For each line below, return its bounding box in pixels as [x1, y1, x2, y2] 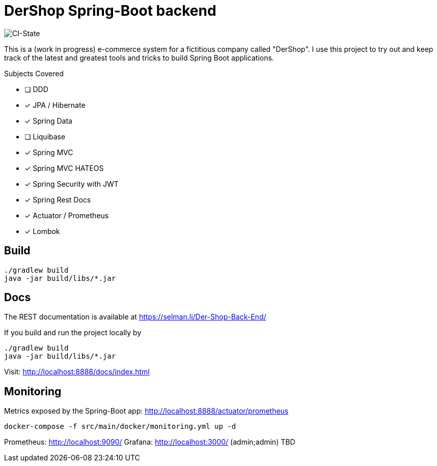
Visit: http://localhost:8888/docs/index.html [4, 367, 150, 376]
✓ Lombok [24, 226, 60, 236]
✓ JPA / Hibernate [24, 100, 86, 109]
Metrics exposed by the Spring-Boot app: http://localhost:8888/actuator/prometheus [4, 406, 289, 416]
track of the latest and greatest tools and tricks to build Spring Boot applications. [4, 53, 274, 62]
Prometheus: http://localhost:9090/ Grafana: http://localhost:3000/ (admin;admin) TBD [4, 438, 295, 447]
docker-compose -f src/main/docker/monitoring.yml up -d [4, 422, 236, 431]
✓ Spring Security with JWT [24, 179, 119, 188]
